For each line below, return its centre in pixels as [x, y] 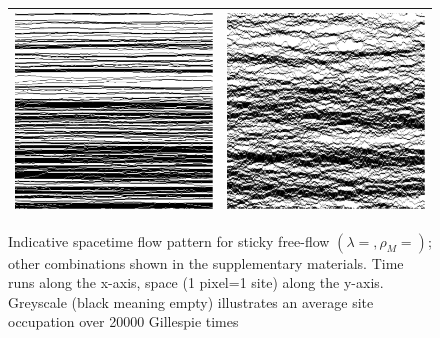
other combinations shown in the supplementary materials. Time [206, 262]
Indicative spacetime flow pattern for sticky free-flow [169, 240]
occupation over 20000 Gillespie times [123, 321]
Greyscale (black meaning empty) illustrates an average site [191, 301]
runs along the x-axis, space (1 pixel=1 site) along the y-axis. [196, 282]
